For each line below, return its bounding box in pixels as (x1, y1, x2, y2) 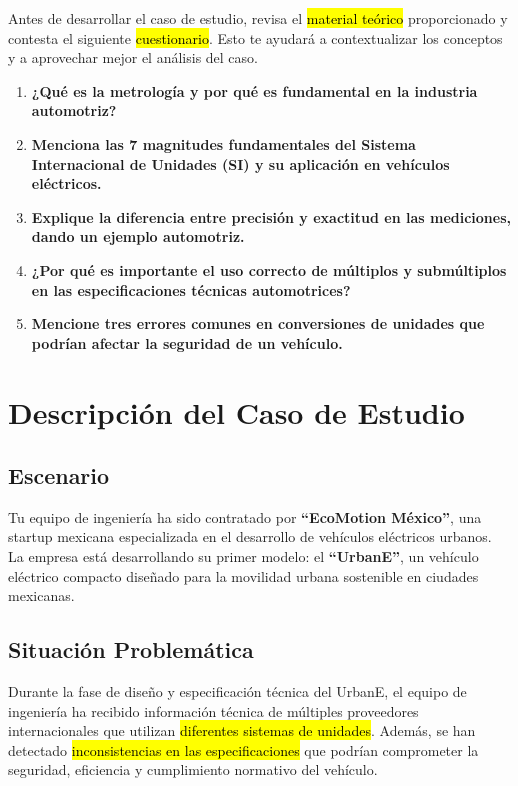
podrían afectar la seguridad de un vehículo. (31, 332, 343, 353)
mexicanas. (8, 585, 75, 606)
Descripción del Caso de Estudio (8, 391, 465, 432)
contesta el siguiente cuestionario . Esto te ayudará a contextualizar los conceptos (8, 27, 503, 48)
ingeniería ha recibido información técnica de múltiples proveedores (8, 700, 419, 721)
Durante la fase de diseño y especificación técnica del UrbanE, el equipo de (8, 681, 467, 702)
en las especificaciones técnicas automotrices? (31, 279, 351, 300)
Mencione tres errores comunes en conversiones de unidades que (31, 313, 485, 334)
